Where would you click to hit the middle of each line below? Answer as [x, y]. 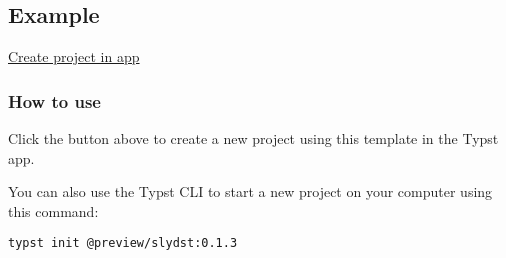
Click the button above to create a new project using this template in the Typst [253, 138]
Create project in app [74, 56]
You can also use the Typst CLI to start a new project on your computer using [250, 191]
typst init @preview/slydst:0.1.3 [123, 243]
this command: [53, 210]
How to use [54, 100]
